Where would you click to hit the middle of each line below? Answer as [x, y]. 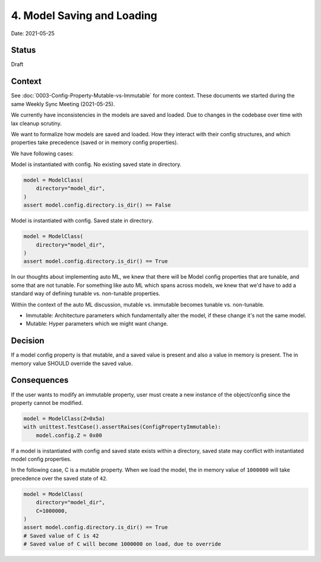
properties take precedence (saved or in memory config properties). [95, 142]
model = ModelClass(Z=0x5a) [64, 419]
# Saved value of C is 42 [61, 536]
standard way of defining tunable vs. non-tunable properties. [86, 294]
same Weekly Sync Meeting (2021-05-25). [63, 104]
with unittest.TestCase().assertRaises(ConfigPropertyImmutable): [122, 427]
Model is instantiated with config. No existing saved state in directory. [96, 164]
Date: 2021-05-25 [33, 33]
